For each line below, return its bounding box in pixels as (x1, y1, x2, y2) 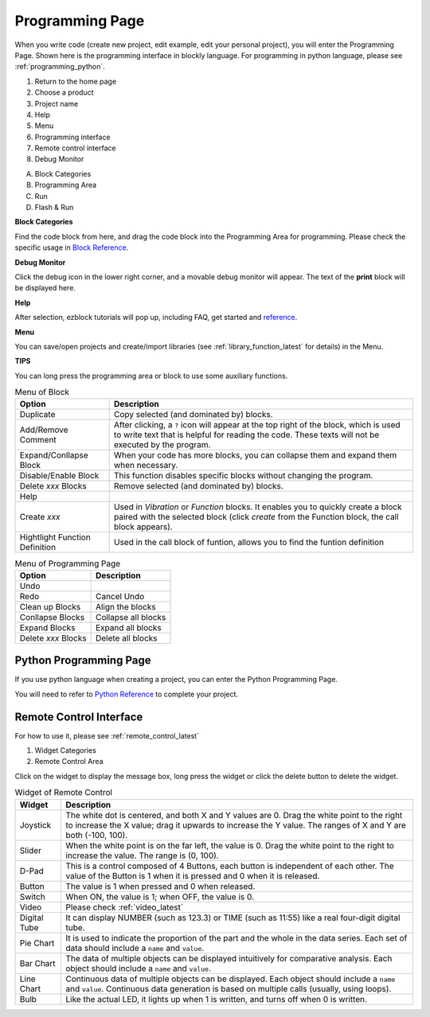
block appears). (113, 521, 173, 532)
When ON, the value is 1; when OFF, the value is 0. (64, 891, 255, 902)
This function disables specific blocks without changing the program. (113, 470, 373, 481)
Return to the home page (34, 76, 117, 86)
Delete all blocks (96, 633, 158, 644)
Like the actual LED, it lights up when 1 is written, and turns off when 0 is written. (64, 993, 368, 1004)
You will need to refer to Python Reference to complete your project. (14, 689, 239, 699)
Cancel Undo (96, 590, 145, 602)
